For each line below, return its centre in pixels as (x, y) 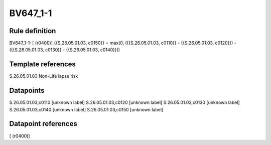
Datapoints (27, 91)
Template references (43, 64)
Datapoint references (43, 124)
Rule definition (33, 31)
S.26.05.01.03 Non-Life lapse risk (44, 76)
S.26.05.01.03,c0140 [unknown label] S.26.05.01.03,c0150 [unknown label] (86, 109)
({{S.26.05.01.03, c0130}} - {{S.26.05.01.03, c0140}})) (65, 50)
